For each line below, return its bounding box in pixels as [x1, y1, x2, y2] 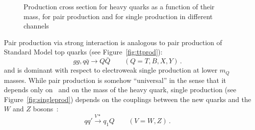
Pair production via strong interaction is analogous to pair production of [4, 37, 222, 47]
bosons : [33, 104, 59, 114]
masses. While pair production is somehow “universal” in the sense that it [4, 75, 226, 85]
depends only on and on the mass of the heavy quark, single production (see [4, 84, 236, 95]
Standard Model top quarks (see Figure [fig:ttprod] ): [4, 47, 163, 57]
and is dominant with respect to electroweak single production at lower [4, 65, 218, 75]
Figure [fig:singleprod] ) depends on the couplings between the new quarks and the [4, 94, 251, 104]
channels [24, 21, 49, 31]
